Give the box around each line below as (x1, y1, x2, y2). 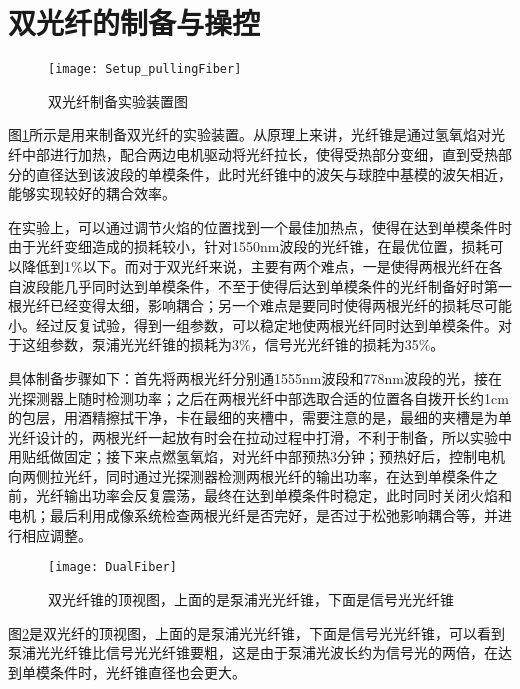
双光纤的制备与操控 (8, 2, 261, 43)
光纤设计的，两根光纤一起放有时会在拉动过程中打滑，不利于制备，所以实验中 (8, 426, 512, 447)
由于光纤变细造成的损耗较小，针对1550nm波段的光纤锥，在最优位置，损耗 (8, 236, 490, 257)
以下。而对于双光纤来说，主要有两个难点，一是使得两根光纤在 (82, 255, 489, 276)
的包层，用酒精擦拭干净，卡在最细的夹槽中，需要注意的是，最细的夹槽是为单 (8, 407, 512, 428)
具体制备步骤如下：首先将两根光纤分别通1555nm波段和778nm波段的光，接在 (8, 367, 502, 388)
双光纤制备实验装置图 (48, 90, 188, 111)
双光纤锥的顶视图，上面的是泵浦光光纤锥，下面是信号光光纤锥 (48, 588, 454, 609)
